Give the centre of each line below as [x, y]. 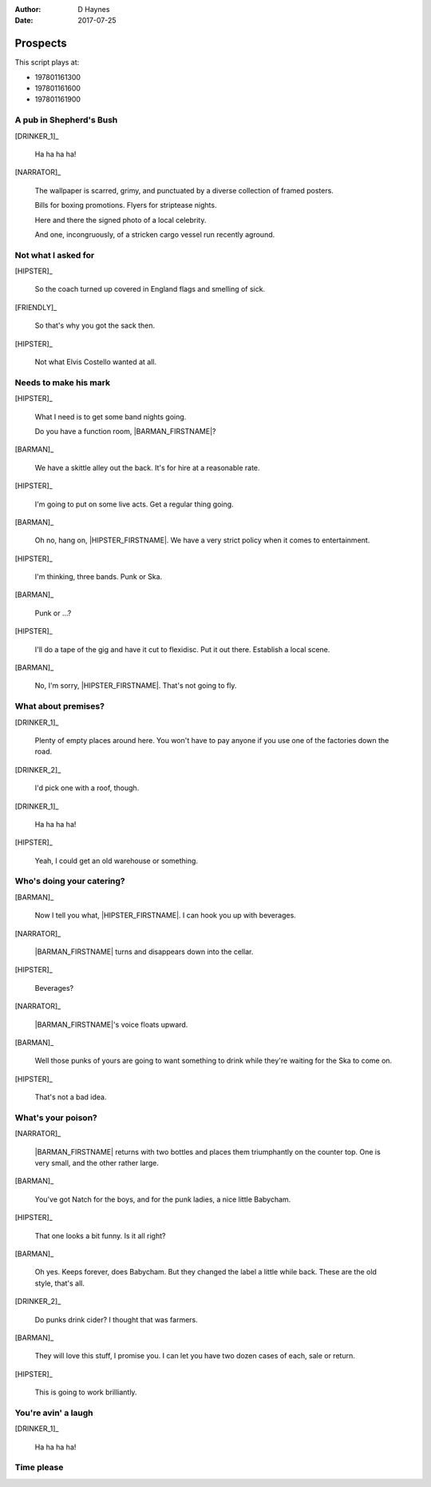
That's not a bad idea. [71, 1097]
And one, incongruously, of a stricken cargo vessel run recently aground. [155, 234]
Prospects [41, 44]
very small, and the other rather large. [97, 1163]
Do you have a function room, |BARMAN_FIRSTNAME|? [125, 431]
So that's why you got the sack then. [95, 326]
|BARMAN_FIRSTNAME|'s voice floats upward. [111, 1024]
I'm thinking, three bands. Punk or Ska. [99, 577]
